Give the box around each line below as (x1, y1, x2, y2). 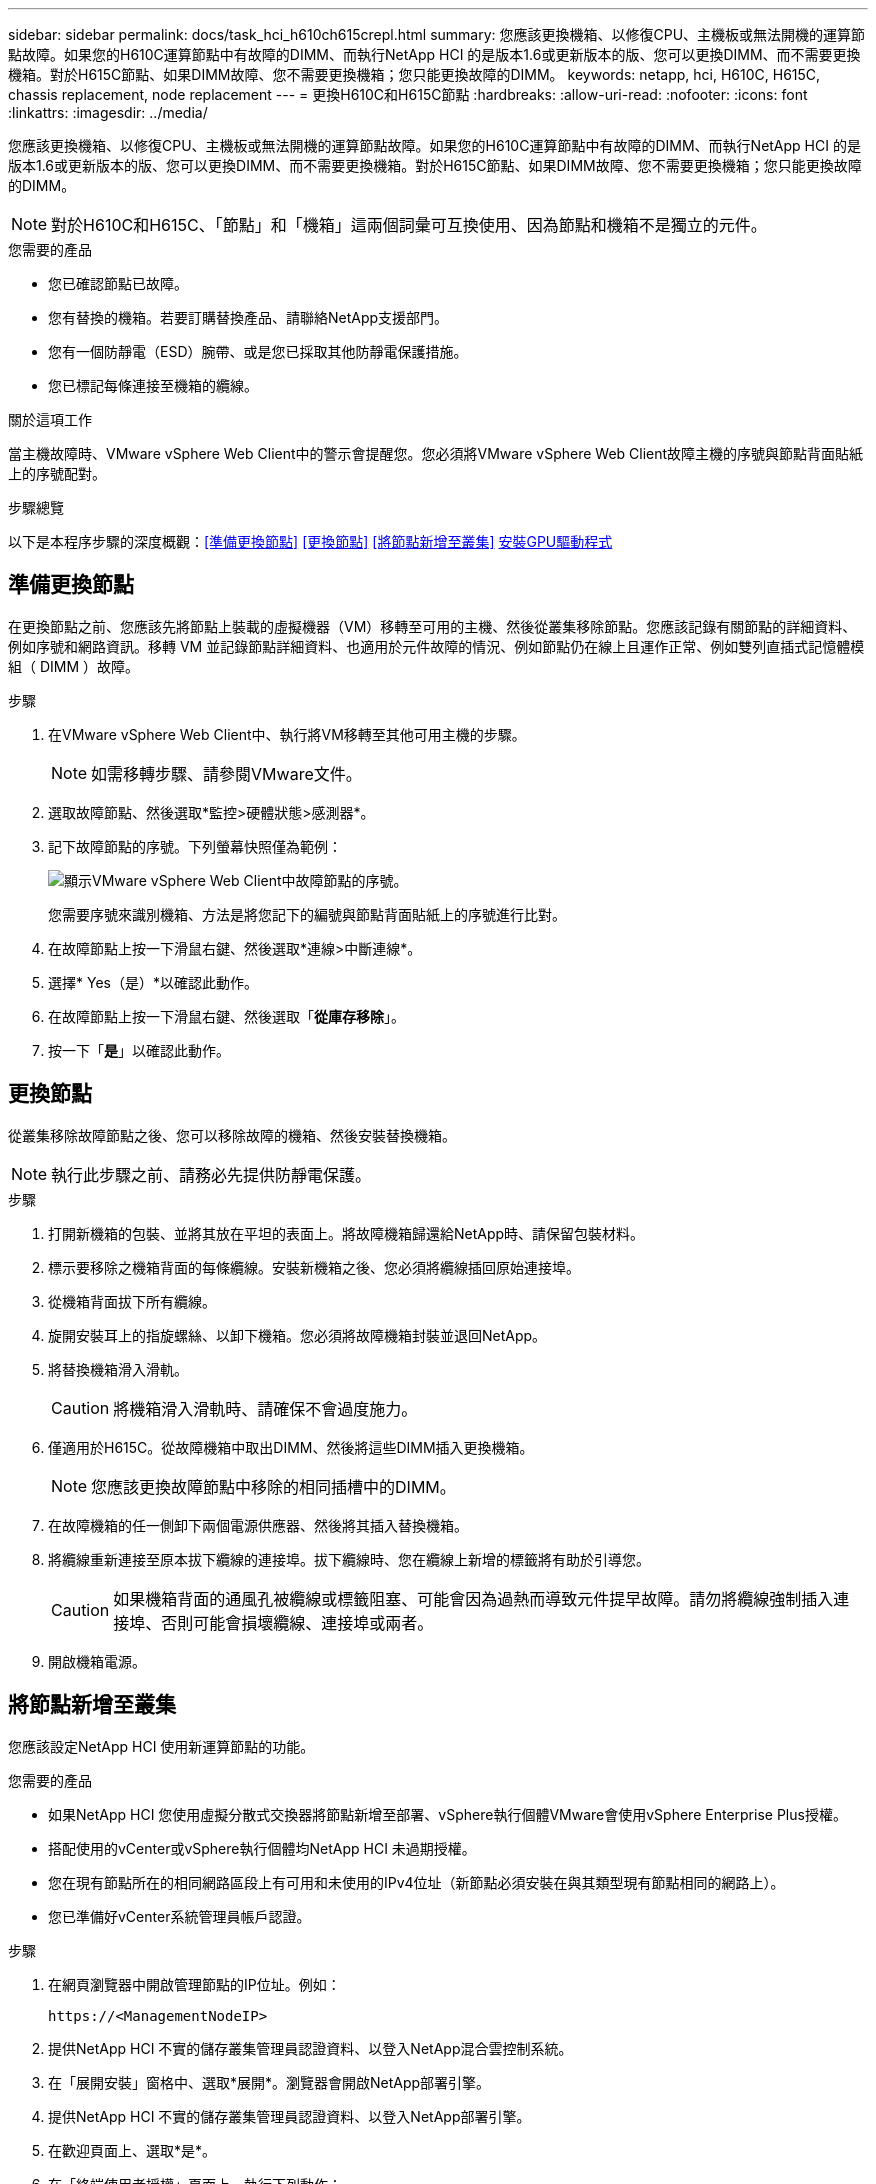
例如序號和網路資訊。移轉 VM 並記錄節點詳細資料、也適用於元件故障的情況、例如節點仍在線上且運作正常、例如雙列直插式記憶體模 (8, 637, 865, 655)
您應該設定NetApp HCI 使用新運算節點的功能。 (8, 1737, 315, 1755)
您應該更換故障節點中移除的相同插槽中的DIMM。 (91, 1476, 456, 1497)
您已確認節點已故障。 (48, 275, 188, 292)
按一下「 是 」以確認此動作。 (48, 1041, 230, 1059)
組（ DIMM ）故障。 (8, 657, 140, 675)
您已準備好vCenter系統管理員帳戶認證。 (48, 1907, 311, 1925)
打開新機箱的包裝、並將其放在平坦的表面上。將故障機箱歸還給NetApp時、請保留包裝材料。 (48, 1224, 645, 1242)
